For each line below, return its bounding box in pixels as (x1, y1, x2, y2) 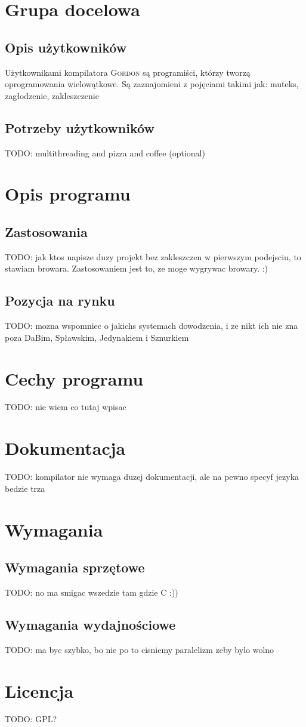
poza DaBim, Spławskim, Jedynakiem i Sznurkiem (5, 331, 189, 343)
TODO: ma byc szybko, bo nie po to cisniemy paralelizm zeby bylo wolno (5, 643, 274, 655)
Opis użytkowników (5, 38, 127, 56)
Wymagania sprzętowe (5, 558, 145, 577)
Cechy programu (5, 366, 144, 390)
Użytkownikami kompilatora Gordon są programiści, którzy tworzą (5, 66, 251, 78)
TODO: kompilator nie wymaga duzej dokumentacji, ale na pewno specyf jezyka (5, 470, 299, 483)
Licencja (5, 678, 74, 703)
